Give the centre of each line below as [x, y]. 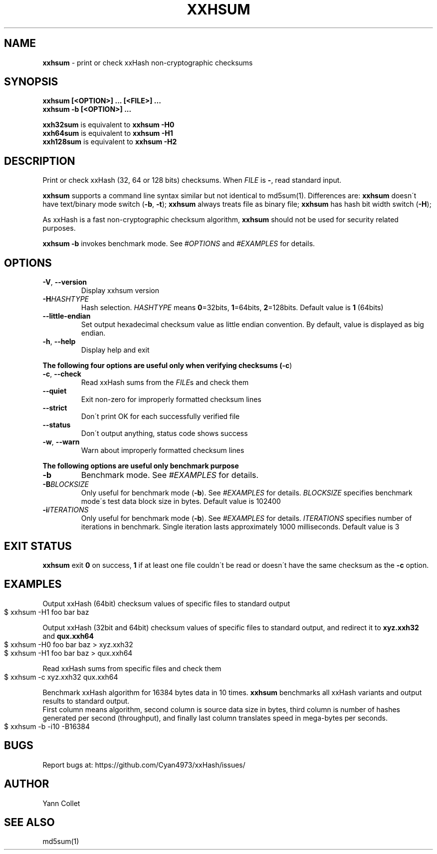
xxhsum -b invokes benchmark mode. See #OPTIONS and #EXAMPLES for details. [179, 244]
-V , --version [65, 282]
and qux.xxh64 [68, 636]
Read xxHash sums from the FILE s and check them [165, 383]
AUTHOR [27, 784]
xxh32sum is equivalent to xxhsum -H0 [109, 125]
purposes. [59, 228]
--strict [55, 408]
